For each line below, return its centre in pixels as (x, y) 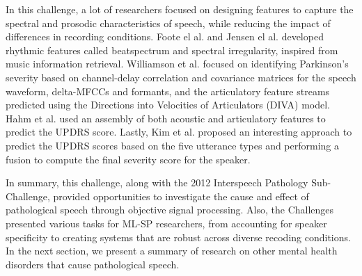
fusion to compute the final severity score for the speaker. (128, 159)
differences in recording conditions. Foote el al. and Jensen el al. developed (165, 36)
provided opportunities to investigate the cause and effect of (181, 196)
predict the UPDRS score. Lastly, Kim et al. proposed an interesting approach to (179, 132)
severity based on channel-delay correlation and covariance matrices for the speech (181, 77)
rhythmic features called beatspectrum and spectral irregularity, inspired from (172, 50)
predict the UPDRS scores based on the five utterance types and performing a (173, 145)
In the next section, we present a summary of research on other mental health (172, 251)
